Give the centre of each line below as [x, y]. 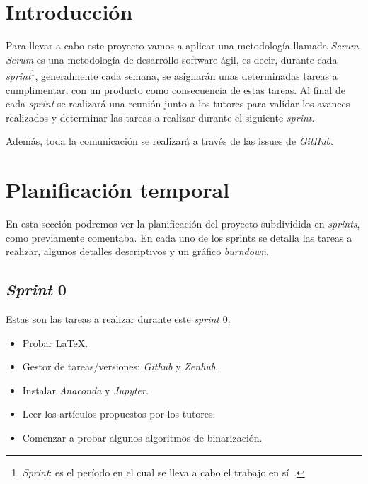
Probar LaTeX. [55, 342]
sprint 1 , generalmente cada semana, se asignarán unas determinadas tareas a [172, 75]
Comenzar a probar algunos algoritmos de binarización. [142, 438]
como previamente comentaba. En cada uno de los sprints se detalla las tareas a [179, 237]
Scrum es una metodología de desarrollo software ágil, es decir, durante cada [172, 59]
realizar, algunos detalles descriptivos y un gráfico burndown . [137, 251]
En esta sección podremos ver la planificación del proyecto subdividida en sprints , [183, 224]
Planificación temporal [118, 190]
